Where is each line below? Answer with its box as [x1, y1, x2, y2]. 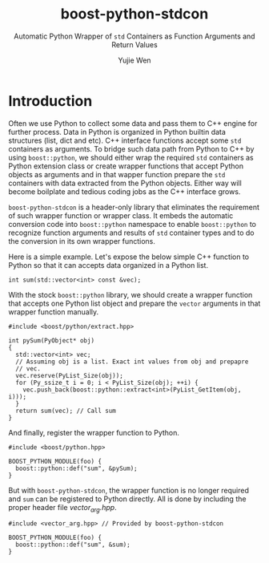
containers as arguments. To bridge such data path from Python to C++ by [8, 144, 255, 153]
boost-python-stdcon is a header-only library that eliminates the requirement [8, 202, 260, 212]
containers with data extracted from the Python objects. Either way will [8, 178, 242, 188]
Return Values [111, 39, 158, 49]
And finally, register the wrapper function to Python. [8, 427, 180, 437]
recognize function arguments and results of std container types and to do [8, 228, 255, 237]
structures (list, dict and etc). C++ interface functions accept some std [8, 136, 242, 145]
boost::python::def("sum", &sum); [15, 541, 130, 549]
